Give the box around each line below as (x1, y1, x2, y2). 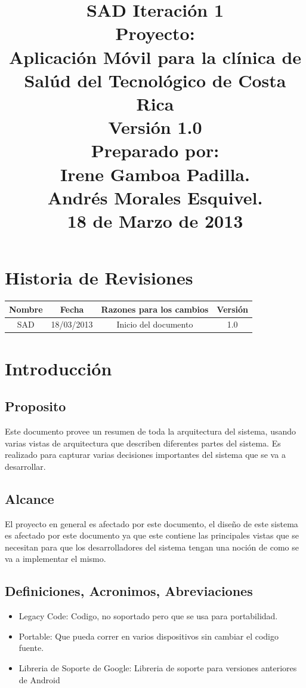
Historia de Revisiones (5, 265, 193, 290)
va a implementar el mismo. (5, 552, 106, 565)
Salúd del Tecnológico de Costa (24, 68, 286, 92)
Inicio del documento (116, 318, 193, 331)
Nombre (9, 302, 43, 315)
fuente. (18, 641, 44, 654)
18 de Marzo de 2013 (67, 208, 243, 233)
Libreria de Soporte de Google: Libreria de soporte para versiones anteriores (18, 661, 297, 674)
